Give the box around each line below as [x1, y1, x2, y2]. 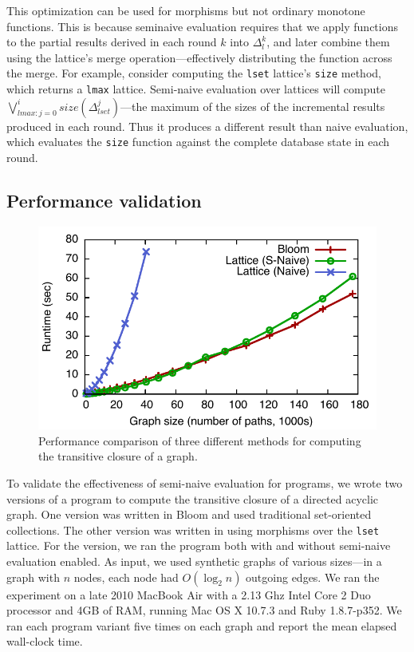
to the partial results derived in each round [6, 34, 217, 50]
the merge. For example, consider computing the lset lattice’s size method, [6, 65, 381, 81]
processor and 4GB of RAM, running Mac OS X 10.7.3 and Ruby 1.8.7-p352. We [6, 602, 402, 618]
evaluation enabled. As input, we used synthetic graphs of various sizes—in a [6, 552, 382, 569]
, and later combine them [266, 34, 390, 50]
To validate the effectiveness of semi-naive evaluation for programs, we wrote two [6, 474, 403, 491]
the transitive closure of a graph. [38, 448, 198, 464]
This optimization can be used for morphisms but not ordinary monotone [6, 2, 365, 18]
